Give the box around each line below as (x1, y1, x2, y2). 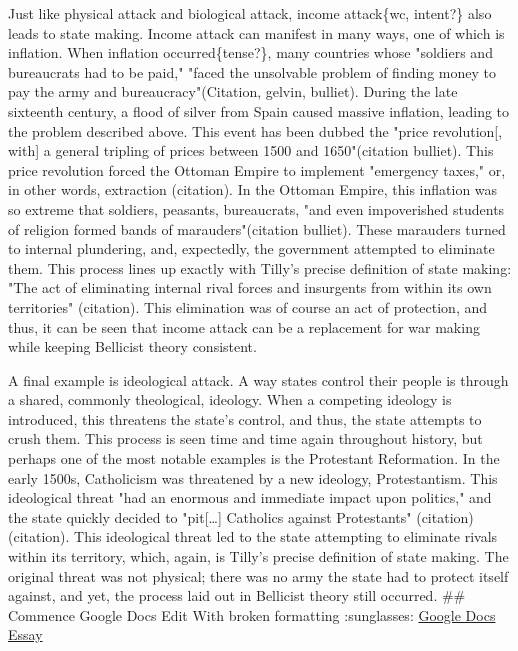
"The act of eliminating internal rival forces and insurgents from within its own (8, 277, 492, 298)
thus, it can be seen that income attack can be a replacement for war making (8, 316, 480, 337)
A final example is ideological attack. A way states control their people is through (8, 369, 509, 390)
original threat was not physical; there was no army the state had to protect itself (8, 565, 509, 586)
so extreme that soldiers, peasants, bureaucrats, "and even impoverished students (8, 198, 505, 219)
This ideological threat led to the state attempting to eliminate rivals (74, 526, 498, 547)
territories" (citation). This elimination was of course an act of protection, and (8, 296, 488, 317)
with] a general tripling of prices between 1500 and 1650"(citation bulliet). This (8, 140, 494, 161)
